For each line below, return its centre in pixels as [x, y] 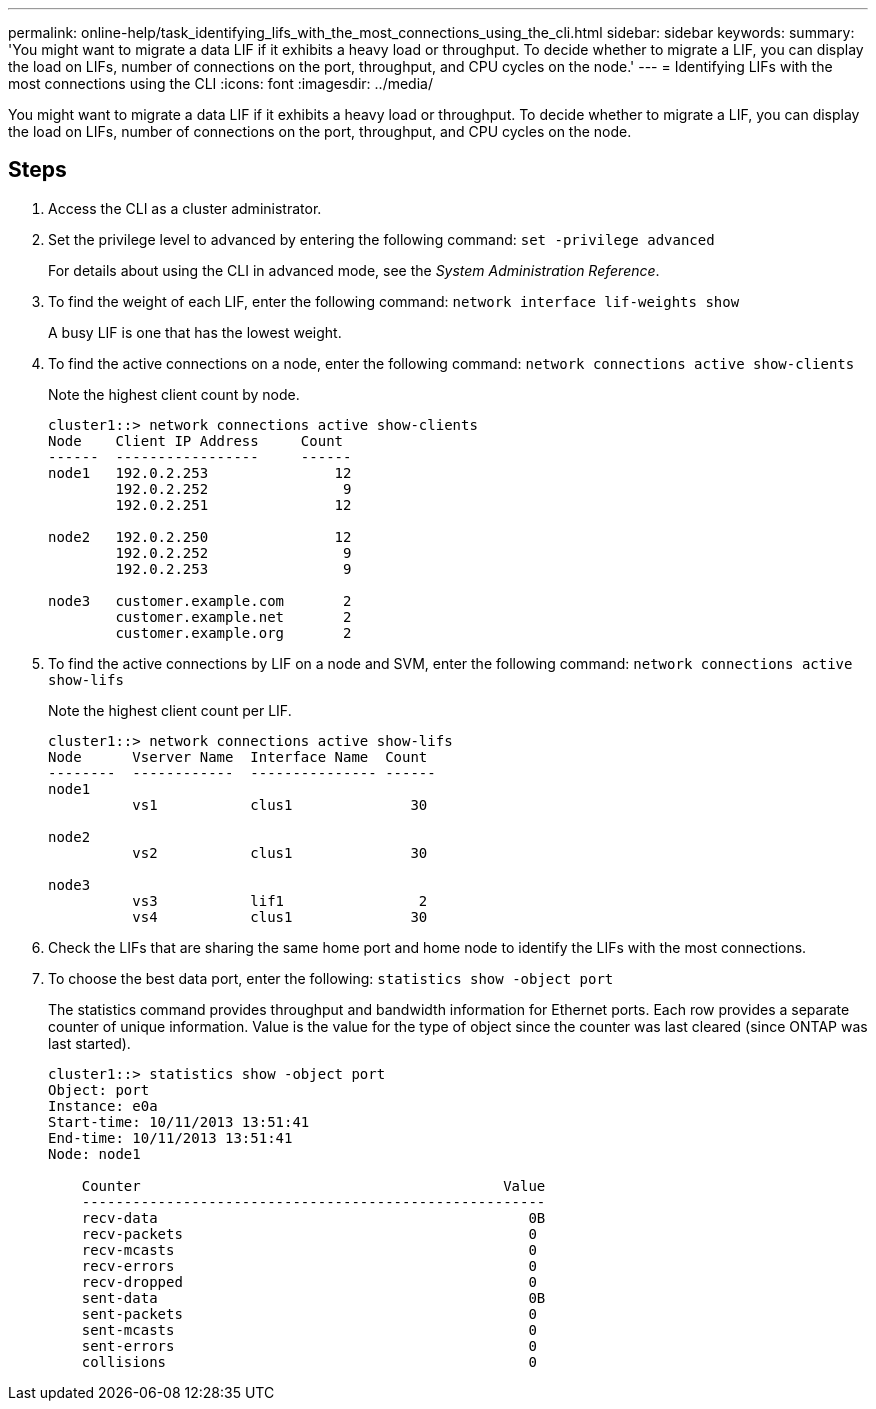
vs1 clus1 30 [280, 804]
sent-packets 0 [309, 1313]
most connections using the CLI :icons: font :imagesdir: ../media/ [220, 83]
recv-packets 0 [309, 1233]
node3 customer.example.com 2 [200, 600]
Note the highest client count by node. [174, 394]
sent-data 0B [313, 1297]
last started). [89, 1043]
